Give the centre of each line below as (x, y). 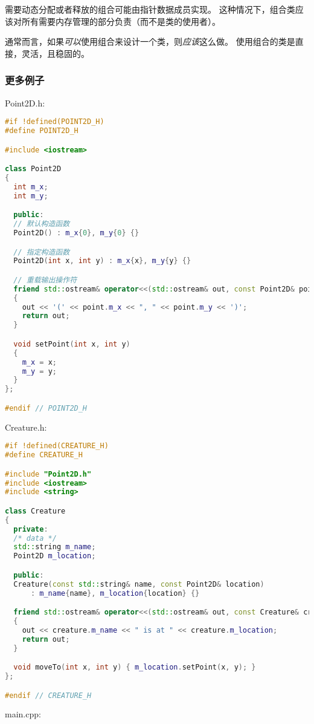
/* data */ (35, 538)
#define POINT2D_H (42, 131)
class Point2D (33, 169)
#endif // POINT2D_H (46, 408)
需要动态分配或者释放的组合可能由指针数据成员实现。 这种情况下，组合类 (150, 9)
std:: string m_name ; (55, 547)
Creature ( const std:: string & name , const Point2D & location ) (139, 584)
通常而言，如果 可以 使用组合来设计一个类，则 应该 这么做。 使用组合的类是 (150, 41)
